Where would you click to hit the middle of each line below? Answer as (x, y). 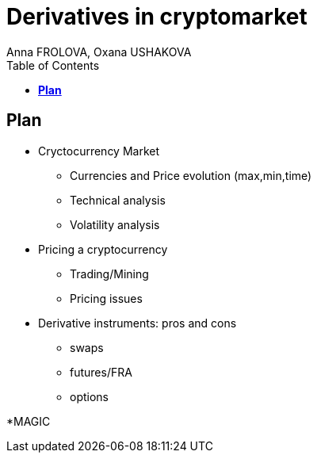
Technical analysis (118, 200)
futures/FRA (101, 372)
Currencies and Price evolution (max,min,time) (191, 175)
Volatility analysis (115, 224)
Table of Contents (53, 65)
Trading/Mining (109, 273)
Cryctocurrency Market (99, 151)
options (89, 396)
